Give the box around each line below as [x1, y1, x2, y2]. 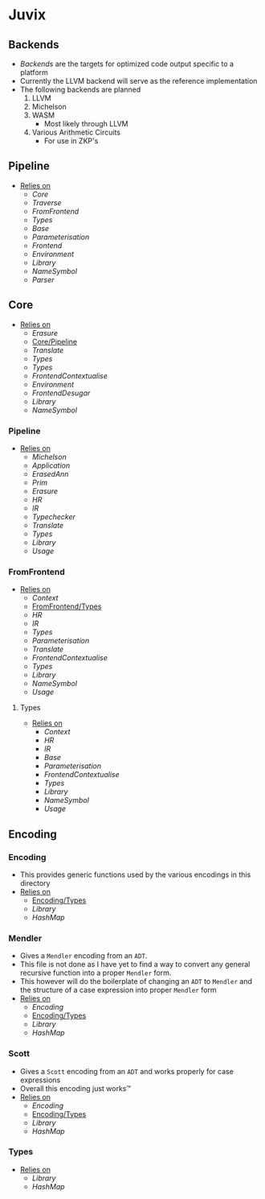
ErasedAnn [31, 469, 69, 478]
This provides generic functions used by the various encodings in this [19, 870, 251, 879]
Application [31, 461, 71, 470]
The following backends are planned [19, 85, 141, 94]
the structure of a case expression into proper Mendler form [19, 985, 217, 995]
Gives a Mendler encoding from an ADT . [19, 951, 148, 961]
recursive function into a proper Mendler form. [19, 968, 172, 978]
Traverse [31, 197, 62, 207]
